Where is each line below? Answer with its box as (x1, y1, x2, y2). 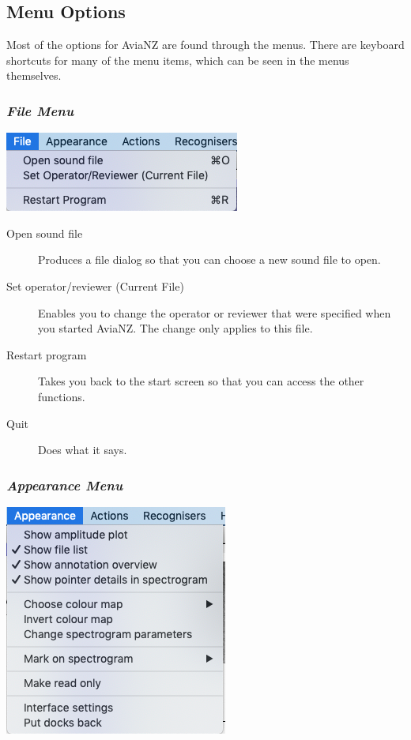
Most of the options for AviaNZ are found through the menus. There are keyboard (6, 36, 405, 53)
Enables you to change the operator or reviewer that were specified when (38, 304, 391, 321)
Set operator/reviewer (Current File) (6, 277, 184, 294)
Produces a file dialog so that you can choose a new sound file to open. (38, 251, 381, 268)
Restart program (6, 346, 87, 362)
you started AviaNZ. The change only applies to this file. (38, 320, 313, 336)
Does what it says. (38, 441, 127, 458)
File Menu (6, 100, 74, 120)
